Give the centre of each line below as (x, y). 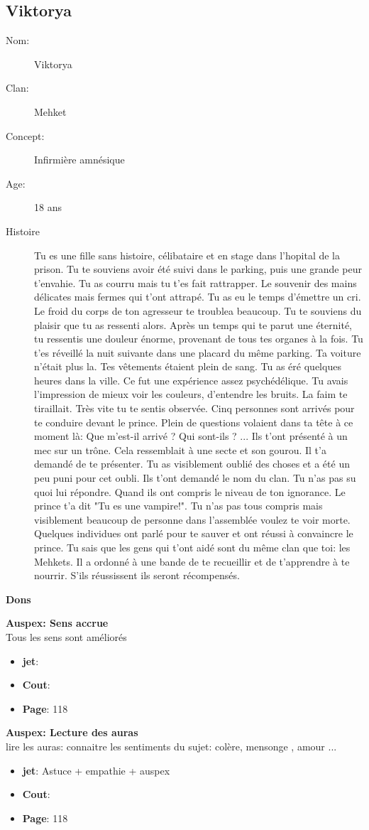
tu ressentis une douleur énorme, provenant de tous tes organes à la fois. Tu (199, 339)
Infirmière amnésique (79, 160)
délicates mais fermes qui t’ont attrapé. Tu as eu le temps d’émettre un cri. (198, 297)
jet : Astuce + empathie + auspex (96, 770)
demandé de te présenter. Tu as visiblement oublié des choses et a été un (192, 464)
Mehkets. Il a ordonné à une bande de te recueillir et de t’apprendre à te (192, 561)
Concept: (25, 135)
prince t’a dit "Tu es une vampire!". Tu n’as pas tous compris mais (178, 506)
